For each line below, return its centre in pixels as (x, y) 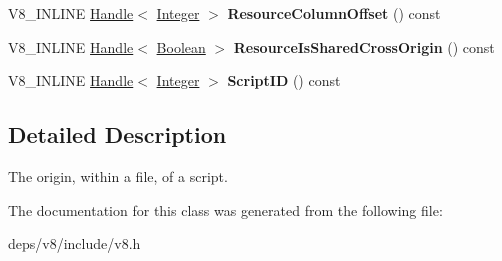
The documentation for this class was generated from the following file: (225, 209)
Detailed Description (117, 134)
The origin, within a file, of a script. (118, 175)
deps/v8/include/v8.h (74, 243)
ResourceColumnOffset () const (334, 13)
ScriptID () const (284, 80)
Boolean (181, 46)
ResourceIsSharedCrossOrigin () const (364, 46)
